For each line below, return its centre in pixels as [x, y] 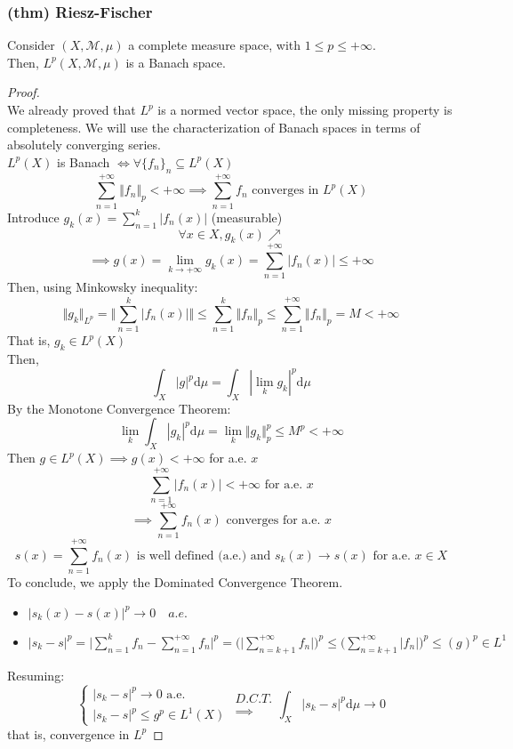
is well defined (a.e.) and [204, 556]
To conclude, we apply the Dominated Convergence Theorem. [175, 582]
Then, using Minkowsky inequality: [103, 287]
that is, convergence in [68, 733]
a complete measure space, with [215, 45]
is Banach [83, 161]
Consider [31, 45]
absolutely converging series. [84, 145]
